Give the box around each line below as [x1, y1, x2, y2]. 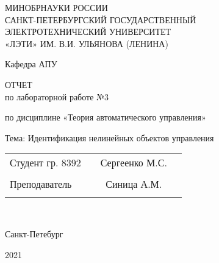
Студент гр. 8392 [10, 155, 81, 170]
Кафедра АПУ [5, 57, 57, 70]
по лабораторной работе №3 [5, 90, 109, 103]
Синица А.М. [106, 177, 162, 191]
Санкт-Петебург [5, 227, 63, 240]
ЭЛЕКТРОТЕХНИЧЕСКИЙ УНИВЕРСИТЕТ [5, 25, 171, 38]
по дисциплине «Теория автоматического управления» [5, 111, 206, 124]
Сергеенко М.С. [100, 155, 167, 170]
